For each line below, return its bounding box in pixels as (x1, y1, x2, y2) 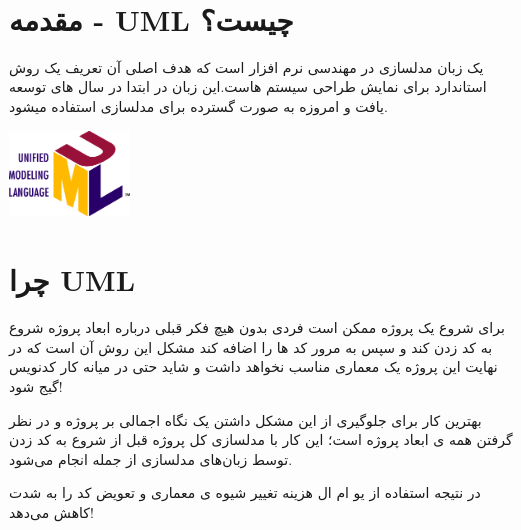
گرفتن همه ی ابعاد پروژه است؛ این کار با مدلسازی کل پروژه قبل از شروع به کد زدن (9, 429, 513, 450)
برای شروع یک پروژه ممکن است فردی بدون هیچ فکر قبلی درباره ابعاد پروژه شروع (9, 317, 505, 338)
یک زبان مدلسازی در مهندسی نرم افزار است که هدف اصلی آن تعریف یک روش (9, 56, 484, 77)
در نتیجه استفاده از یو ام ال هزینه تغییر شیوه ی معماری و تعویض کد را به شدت (9, 482, 481, 503)
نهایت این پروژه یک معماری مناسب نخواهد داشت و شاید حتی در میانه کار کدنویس (9, 356, 498, 377)
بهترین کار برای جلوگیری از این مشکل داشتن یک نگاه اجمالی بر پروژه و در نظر (9, 409, 482, 430)
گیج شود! (9, 375, 63, 396)
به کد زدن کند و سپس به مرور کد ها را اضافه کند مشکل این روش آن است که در (9, 336, 493, 357)
